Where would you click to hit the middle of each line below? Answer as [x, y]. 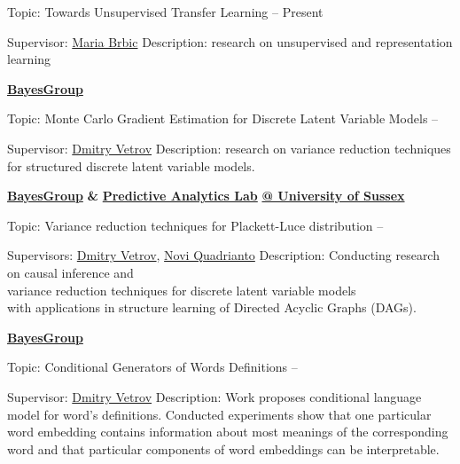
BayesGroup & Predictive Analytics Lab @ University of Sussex [206, 196]
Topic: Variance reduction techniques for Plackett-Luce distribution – [195, 225]
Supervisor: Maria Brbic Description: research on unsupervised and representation [230, 41]
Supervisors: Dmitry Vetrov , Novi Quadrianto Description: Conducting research [223, 255]
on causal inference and [70, 272]
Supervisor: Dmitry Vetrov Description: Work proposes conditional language [214, 396]
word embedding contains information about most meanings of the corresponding [228, 432]
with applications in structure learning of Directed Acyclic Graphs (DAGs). [212, 307]
